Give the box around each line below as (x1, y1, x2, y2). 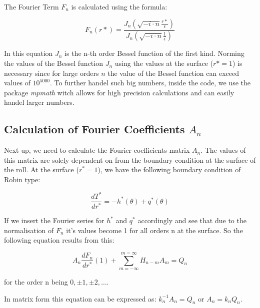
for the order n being (4, 277, 68, 287)
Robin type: (4, 174, 40, 185)
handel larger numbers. (4, 97, 74, 107)
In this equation (4, 48, 53, 58)
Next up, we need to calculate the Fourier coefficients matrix (4, 145, 190, 155)
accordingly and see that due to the (137, 215, 246, 226)
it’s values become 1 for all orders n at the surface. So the (66, 225, 243, 235)
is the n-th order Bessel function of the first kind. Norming (64, 48, 244, 58)
